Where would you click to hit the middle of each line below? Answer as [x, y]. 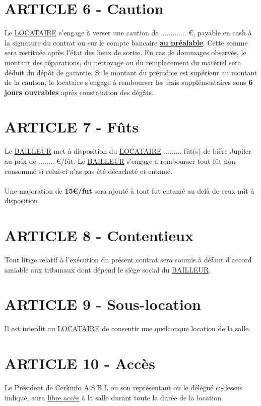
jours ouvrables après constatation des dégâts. [79, 92]
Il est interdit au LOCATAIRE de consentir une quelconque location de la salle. [128, 328]
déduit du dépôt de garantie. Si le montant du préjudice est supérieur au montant [131, 72]
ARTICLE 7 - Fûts [72, 127]
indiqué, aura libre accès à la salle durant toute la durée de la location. [114, 397]
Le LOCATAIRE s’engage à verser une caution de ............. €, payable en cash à [128, 33]
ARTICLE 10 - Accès [80, 363]
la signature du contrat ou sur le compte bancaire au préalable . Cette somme [126, 42]
